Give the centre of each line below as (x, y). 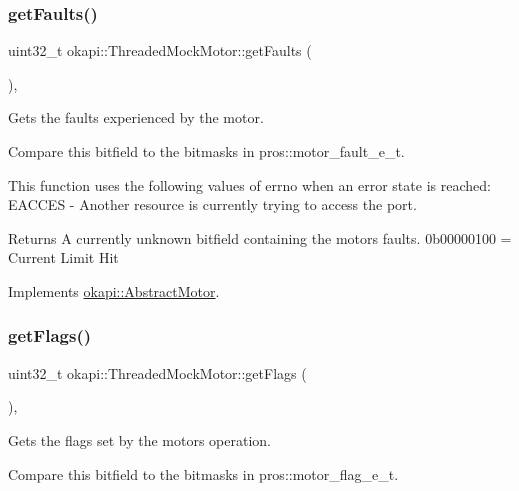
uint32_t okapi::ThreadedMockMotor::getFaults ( (160, 50)
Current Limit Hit (63, 257)
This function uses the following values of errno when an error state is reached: (249, 184)
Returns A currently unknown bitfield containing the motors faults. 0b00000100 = (260, 237)
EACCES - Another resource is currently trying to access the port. (212, 204)
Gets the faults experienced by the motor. (136, 117)
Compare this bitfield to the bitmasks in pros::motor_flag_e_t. (203, 473)
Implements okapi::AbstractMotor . (114, 290)
